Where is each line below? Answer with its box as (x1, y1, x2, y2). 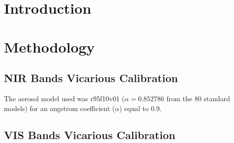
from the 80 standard (166, 93, 231, 103)
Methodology (4, 36, 95, 57)
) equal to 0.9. (119, 103, 162, 113)
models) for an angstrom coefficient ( (4, 103, 115, 113)
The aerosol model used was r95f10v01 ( (4, 93, 125, 103)
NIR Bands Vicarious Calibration (4, 70, 178, 86)
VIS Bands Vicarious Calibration (4, 127, 175, 142)
